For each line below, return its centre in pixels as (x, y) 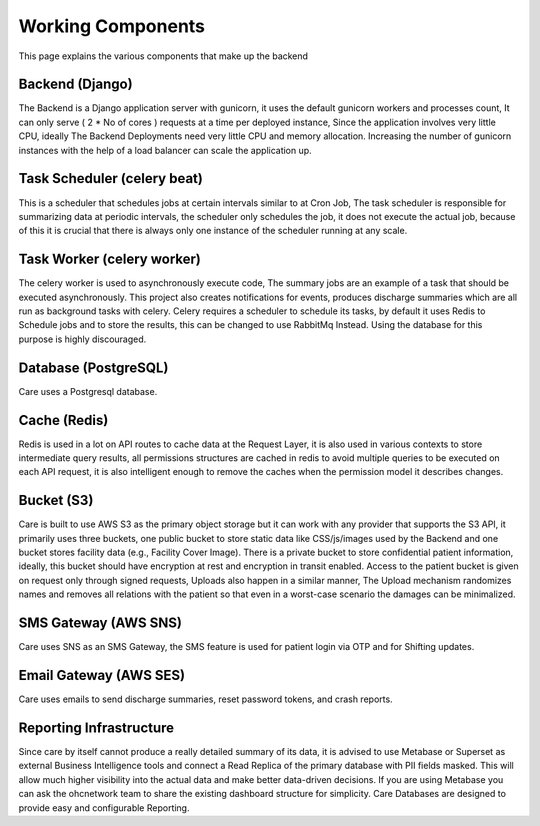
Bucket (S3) (56, 500)
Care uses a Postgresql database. (88, 391)
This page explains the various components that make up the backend (163, 56)
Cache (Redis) (63, 420)
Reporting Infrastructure (96, 727)
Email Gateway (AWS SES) (102, 675)
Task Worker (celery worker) (110, 259)
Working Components (111, 26)
